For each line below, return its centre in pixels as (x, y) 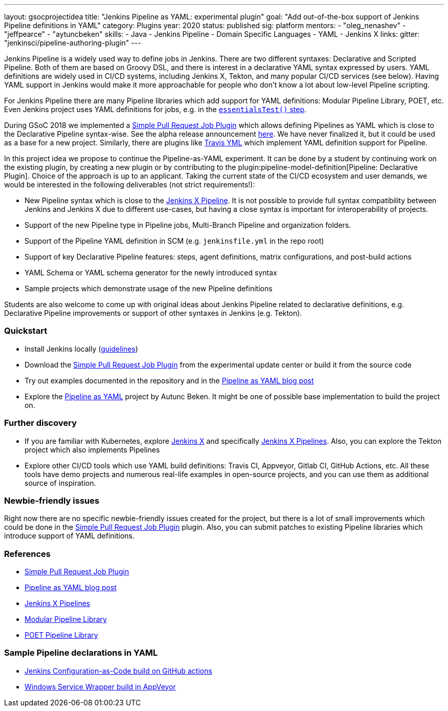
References (27, 554)
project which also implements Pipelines (92, 449)
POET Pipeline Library (61, 635)
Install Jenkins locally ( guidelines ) (81, 349)
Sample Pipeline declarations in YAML (81, 653)
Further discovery (41, 423)
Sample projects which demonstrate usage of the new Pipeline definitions (149, 288)
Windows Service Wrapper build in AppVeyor (100, 686)
